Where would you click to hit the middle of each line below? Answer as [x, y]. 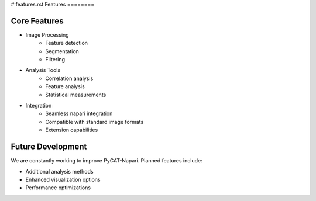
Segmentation [62, 51]
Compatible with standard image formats [95, 122]
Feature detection [66, 43]
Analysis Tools [43, 70]
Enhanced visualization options [63, 179]
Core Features [37, 21]
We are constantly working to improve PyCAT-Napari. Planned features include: [107, 161]
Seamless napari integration [79, 113]
